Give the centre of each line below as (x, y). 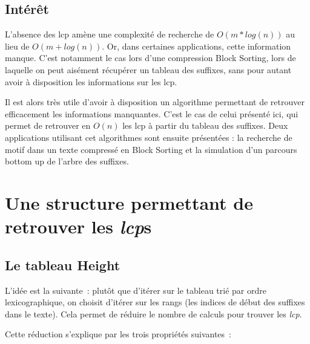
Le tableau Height (63, 264)
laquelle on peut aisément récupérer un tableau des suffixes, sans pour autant (148, 69)
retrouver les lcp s (78, 227)
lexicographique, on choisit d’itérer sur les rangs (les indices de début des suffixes (155, 302)
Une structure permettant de (129, 202)
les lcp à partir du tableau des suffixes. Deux (205, 125)
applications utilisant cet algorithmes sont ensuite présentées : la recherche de (149, 137)
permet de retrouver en (48, 125)
